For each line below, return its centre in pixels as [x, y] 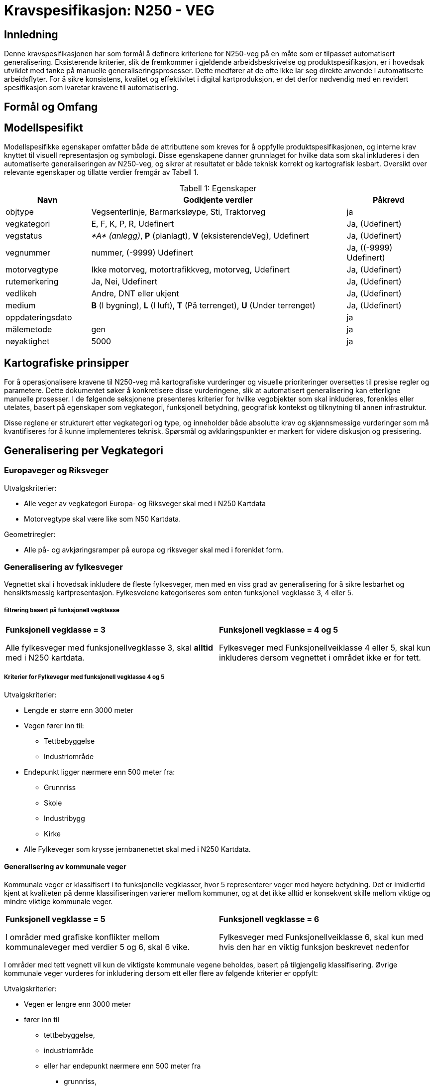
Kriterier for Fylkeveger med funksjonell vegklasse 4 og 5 [84, 677]
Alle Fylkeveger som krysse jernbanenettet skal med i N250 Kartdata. [137, 849]
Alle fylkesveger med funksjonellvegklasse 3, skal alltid [109, 648]
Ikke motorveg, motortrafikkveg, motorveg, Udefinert [190, 270]
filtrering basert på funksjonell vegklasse [62, 610]
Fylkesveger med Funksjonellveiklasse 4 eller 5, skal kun [325, 648]
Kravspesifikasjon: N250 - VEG [109, 10]
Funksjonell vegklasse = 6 [269, 919]
